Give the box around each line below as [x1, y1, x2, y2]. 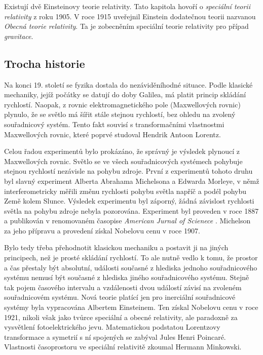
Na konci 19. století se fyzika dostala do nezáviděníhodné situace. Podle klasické [4, 79, 253, 90]
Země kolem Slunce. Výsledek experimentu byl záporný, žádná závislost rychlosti [4, 195, 254, 206]
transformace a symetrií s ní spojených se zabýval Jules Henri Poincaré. [4, 331, 226, 342]
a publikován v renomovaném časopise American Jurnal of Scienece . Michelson [4, 215, 251, 226]
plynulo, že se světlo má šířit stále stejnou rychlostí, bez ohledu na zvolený [4, 109, 236, 120]
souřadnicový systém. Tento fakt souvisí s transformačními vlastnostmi [4, 119, 224, 129]
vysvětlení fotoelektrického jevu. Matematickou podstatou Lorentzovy [4, 322, 220, 332]
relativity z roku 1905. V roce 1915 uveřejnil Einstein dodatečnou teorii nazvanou [4, 11, 256, 21]
